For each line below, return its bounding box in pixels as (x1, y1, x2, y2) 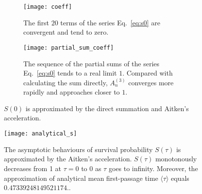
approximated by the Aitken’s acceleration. (4, 154, 132, 164)
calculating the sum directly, (23, 77, 108, 87)
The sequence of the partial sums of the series (23, 58, 160, 68)
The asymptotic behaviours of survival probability (4, 144, 153, 154)
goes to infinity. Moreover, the (108, 163, 198, 173)
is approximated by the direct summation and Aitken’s (25, 103, 189, 113)
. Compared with (122, 68, 173, 78)
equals (171, 173, 189, 183)
